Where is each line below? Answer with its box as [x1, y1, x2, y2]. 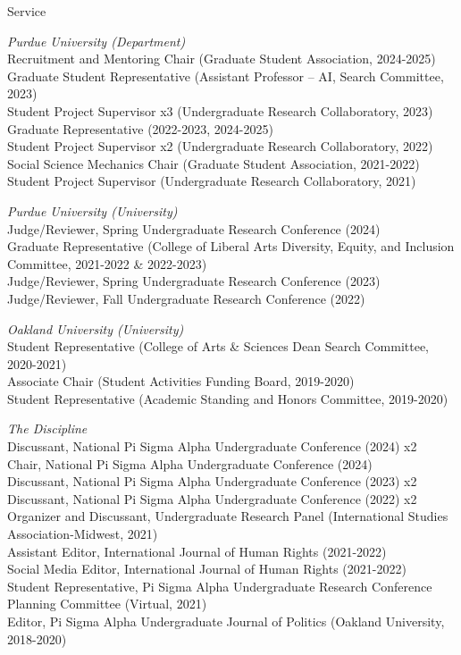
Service [7, 2, 46, 20]
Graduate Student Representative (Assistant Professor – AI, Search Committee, [7, 66, 444, 85]
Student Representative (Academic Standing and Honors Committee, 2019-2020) [7, 389, 448, 407]
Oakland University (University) [7, 319, 184, 338]
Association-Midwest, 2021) [7, 525, 158, 543]
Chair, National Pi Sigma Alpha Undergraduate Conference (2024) [7, 454, 373, 473]
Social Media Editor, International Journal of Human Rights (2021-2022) [7, 559, 407, 578]
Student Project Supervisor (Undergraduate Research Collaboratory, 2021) [7, 172, 416, 190]
